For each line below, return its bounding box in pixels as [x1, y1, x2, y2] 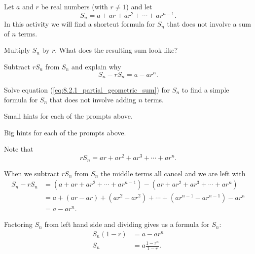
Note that [4, 144, 34, 154]
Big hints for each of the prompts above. [4, 127, 126, 137]
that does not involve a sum [167, 19, 252, 29]
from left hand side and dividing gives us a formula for [44, 219, 210, 229]
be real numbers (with [41, 1, 108, 11]
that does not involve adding [49, 94, 136, 104]
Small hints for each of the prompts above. [4, 111, 133, 121]
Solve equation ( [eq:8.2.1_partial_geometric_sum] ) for [4, 85, 170, 95]
